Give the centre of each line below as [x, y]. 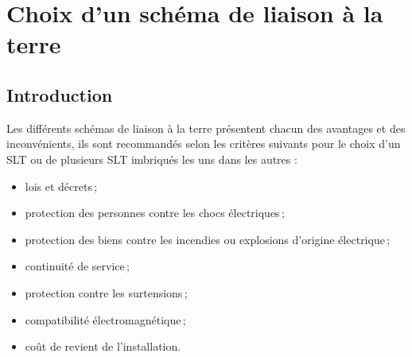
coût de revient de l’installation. [103, 346]
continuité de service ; [77, 266]
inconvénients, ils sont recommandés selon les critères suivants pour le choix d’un [204, 144]
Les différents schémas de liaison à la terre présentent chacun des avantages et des [206, 128]
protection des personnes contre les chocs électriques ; [155, 213]
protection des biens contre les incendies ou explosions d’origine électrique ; [208, 239]
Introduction [60, 94]
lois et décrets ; [61, 186]
